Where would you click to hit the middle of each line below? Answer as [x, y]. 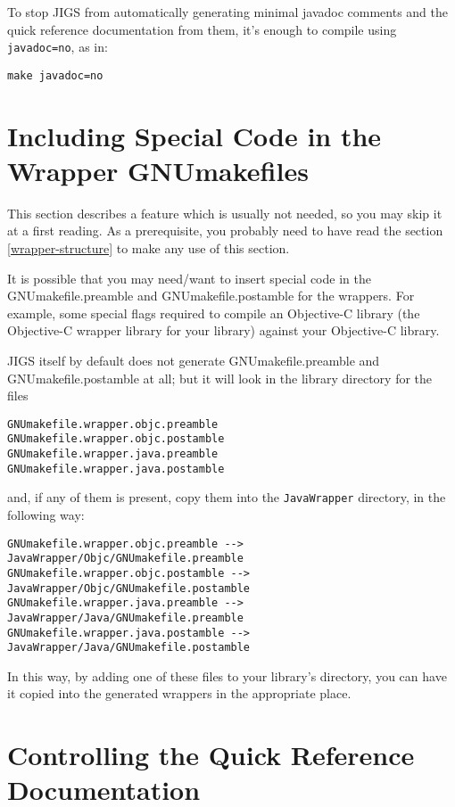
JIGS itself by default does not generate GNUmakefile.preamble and [194, 360]
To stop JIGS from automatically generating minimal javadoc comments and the [228, 12]
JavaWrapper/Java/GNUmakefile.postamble [129, 648]
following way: [46, 515]
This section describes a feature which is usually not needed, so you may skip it [225, 213]
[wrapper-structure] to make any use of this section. [149, 248]
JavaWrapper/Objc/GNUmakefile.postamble [129, 588]
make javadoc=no [55, 75]
